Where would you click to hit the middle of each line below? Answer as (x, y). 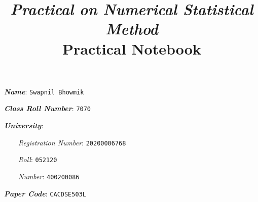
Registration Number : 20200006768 (72, 142)
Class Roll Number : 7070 (48, 108)
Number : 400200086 (49, 176)
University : (24, 125)
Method (132, 29)
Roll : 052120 (38, 159)
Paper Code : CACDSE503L (45, 193)
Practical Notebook (132, 48)
